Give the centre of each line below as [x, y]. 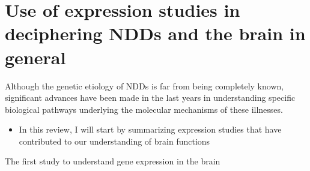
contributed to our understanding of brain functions [114, 141]
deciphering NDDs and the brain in [155, 33]
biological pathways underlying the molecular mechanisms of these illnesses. [144, 109]
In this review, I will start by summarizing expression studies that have [150, 129]
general [35, 57]
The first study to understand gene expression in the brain [113, 161]
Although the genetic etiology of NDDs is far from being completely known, [144, 85]
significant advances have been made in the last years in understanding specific [150, 97]
